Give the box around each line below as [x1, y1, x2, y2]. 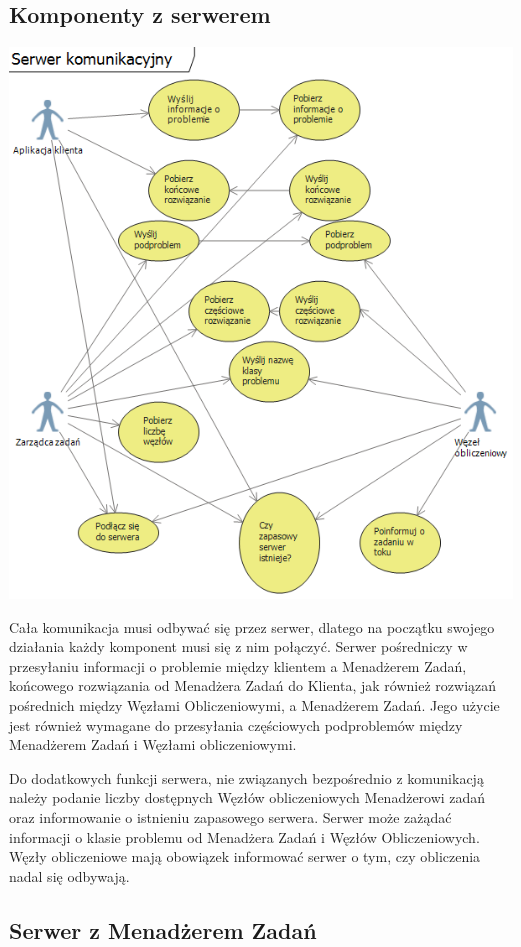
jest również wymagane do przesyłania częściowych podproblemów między [9, 714, 463, 735]
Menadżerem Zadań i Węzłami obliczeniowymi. [9, 734, 297, 755]
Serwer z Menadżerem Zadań [9, 914, 317, 945]
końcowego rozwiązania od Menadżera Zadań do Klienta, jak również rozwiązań [9, 675, 497, 696]
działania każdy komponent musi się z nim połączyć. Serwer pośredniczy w [9, 636, 468, 657]
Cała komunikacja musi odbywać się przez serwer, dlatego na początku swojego [9, 616, 495, 637]
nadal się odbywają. [9, 865, 130, 886]
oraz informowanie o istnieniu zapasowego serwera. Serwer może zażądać [9, 806, 452, 827]
